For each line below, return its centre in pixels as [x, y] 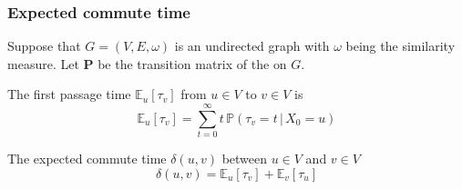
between [245, 159]
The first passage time [69, 94]
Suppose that [44, 46]
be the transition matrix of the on [192, 63]
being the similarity [400, 46]
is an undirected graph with [252, 46]
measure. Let [43, 63]
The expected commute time [87, 159]
